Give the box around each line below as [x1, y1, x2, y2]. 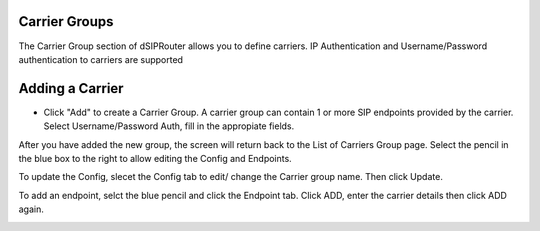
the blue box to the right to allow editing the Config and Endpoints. [18, 152, 292, 164]
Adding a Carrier [18, 80, 124, 97]
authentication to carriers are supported [18, 53, 184, 65]
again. [18, 203, 45, 215]
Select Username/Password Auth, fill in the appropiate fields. [43, 120, 295, 132]
